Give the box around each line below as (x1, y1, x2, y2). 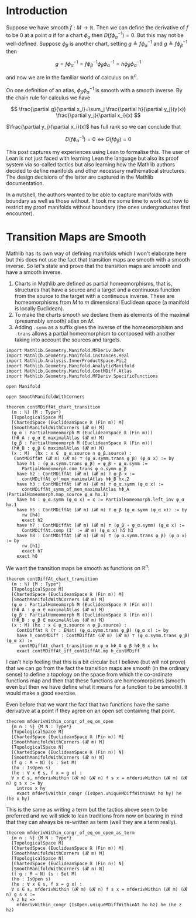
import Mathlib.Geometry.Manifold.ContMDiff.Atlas (6, 368, 132, 374)
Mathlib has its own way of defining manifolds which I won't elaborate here (6, 250, 187, 257)
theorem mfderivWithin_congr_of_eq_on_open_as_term (6, 830, 135, 836)
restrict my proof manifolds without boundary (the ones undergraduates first (6, 203, 190, 210)
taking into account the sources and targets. (14, 336, 122, 343)
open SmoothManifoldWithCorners (6, 394, 85, 400)
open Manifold (6, 383, 41, 389)
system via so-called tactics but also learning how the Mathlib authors (6, 160, 176, 168)
